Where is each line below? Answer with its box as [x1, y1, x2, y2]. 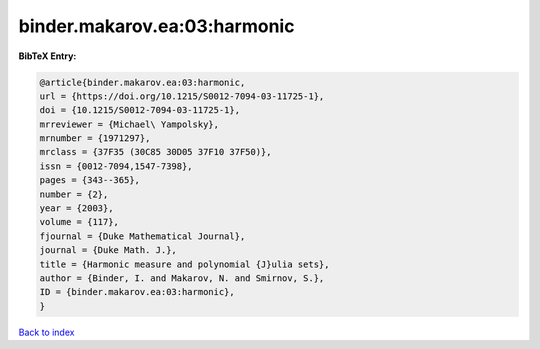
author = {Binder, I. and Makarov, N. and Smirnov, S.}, [39, 273, 325, 284]
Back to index [18, 326, 75, 338]
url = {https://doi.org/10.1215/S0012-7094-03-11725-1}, [39, 90, 325, 102]
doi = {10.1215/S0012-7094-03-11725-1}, [39, 105, 240, 116]
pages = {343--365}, [39, 175, 140, 186]
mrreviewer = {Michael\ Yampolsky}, [39, 118, 220, 130]
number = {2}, [39, 188, 109, 200]
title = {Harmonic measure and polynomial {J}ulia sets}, [39, 258, 330, 270]
